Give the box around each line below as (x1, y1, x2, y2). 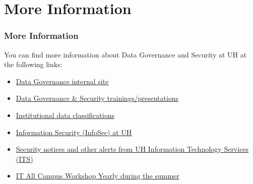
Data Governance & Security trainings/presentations (16, 93, 179, 103)
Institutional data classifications (16, 109, 114, 120)
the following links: (4, 59, 62, 70)
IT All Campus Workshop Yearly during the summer (16, 170, 179, 181)
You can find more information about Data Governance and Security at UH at (4, 49, 247, 59)
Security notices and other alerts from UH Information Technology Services (16, 144, 249, 154)
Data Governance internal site (16, 76, 109, 86)
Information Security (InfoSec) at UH (16, 127, 132, 137)
